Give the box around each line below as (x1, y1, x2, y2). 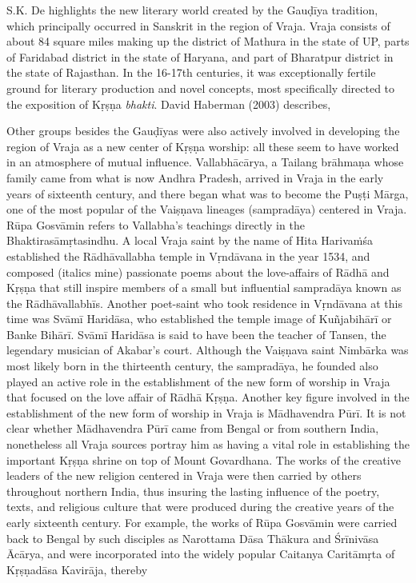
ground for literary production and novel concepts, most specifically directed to (6, 79, 395, 96)
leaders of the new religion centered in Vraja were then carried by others (6, 467, 362, 484)
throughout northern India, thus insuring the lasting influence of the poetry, (6, 482, 380, 499)
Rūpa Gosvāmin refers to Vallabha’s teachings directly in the (6, 216, 305, 233)
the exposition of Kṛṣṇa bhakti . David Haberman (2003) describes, (6, 95, 331, 112)
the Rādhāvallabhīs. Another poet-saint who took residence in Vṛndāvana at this (6, 294, 402, 311)
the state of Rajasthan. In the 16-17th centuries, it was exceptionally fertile (6, 64, 376, 81)
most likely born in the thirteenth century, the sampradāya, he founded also (6, 357, 378, 374)
